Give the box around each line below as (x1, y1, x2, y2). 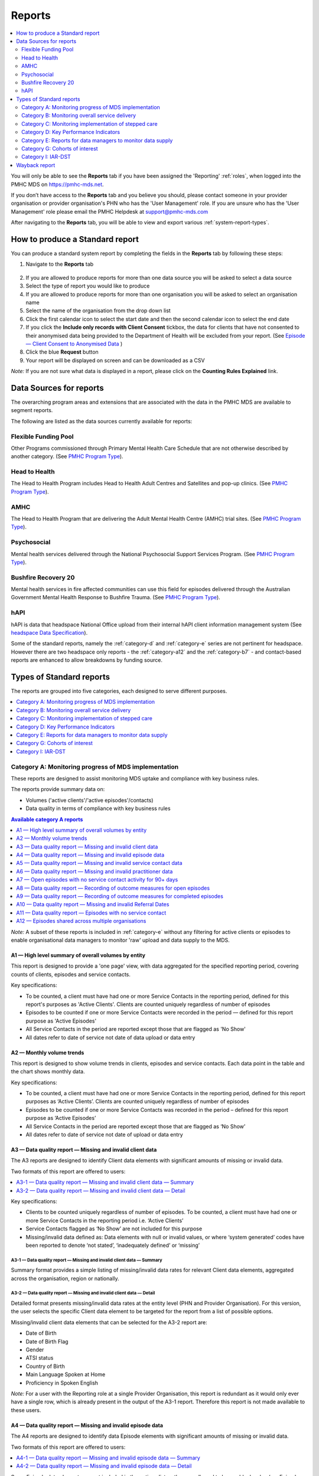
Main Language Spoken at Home (25, 1371, 106, 1378)
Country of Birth (25, 1363, 65, 1370)
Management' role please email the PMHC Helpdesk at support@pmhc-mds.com (11, 208, 209, 215)
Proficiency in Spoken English (25, 1379, 99, 1386)
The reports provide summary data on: (11, 786, 105, 793)
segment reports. (11, 407, 53, 414)
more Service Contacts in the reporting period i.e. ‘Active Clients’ (25, 1217, 184, 1224)
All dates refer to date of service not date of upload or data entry (25, 1131, 183, 1138)
